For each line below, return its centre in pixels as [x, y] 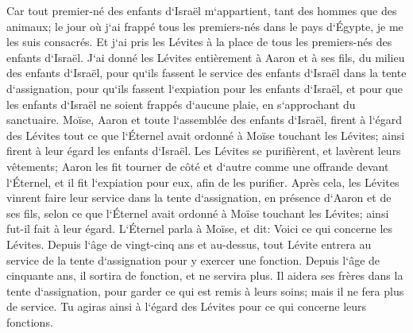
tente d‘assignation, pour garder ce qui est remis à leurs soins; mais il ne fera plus [205, 290]
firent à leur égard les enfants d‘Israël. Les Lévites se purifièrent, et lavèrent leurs [204, 151]
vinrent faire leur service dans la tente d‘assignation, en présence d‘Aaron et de [199, 197]
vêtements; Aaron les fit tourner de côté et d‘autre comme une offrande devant [198, 166]
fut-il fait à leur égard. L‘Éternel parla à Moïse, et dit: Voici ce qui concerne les [200, 228]
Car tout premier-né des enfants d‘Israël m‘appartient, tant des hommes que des [202, 10]
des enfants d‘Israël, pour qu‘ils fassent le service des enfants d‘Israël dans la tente [206, 73]
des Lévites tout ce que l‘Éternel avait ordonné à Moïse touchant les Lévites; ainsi [206, 135]
